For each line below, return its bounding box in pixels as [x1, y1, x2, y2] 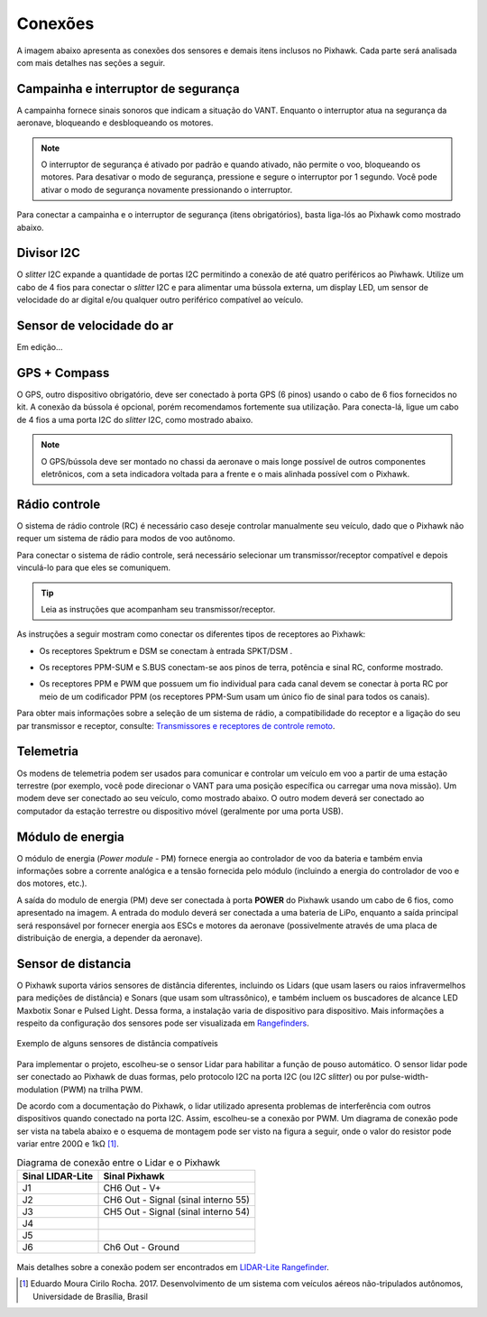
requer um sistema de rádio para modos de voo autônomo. [16, 533, 235, 544]
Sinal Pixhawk [103, 1169, 165, 1182]
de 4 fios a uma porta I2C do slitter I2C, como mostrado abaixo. [16, 414, 253, 425]
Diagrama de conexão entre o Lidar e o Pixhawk [16, 1156, 221, 1168]
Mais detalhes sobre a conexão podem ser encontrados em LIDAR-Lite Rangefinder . [16, 1261, 329, 1272]
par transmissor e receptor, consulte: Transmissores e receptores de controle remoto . [16, 720, 335, 731]
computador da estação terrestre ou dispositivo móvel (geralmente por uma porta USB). [16, 806, 345, 816]
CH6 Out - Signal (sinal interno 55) [103, 1193, 250, 1206]
